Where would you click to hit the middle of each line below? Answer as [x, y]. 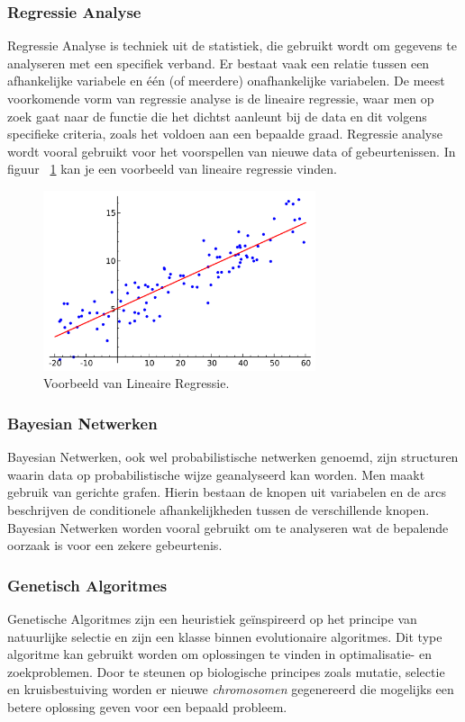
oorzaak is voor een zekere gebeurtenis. [115, 545]
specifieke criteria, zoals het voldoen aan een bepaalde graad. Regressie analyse [225, 134]
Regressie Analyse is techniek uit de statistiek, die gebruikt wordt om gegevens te [232, 45]
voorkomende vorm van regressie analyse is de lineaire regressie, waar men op [221, 98]
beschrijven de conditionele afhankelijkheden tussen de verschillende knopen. [219, 510]
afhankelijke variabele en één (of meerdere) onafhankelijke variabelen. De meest [226, 81]
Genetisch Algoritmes [87, 585]
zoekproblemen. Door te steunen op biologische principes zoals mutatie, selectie [226, 671]
